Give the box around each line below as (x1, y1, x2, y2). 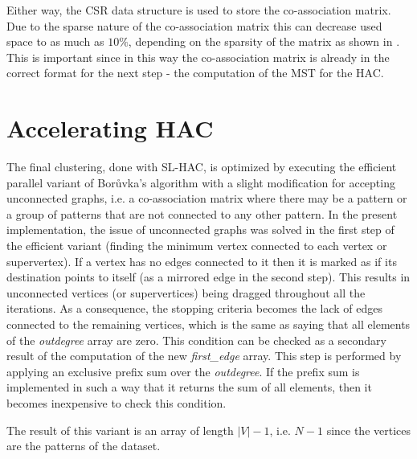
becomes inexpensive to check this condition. (6, 395, 227, 411)
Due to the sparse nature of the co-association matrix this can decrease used (6, 17, 382, 34)
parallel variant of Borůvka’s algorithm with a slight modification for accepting (6, 174, 395, 191)
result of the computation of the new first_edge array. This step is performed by (6, 347, 402, 364)
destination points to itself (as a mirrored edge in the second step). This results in (6, 268, 411, 285)
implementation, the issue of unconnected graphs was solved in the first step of (6, 221, 395, 238)
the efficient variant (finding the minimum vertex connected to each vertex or (6, 237, 387, 254)
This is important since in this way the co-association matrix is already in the (6, 48, 390, 65)
